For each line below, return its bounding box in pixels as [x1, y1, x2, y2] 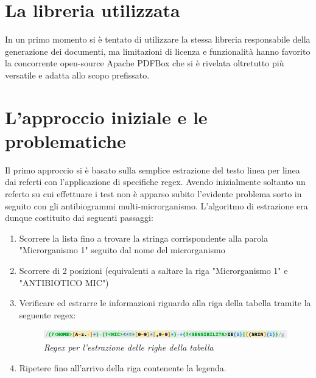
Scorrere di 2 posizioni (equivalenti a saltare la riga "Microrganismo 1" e [19, 264, 288, 276]
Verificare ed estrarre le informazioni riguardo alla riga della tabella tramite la [19, 296, 311, 309]
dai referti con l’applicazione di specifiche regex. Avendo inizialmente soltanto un [5, 175, 306, 188]
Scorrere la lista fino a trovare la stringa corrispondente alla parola [19, 231, 268, 244]
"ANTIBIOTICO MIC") [19, 276, 109, 289]
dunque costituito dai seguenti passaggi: [5, 211, 153, 224]
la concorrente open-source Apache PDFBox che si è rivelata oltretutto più [5, 57, 284, 69]
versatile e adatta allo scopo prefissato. [5, 68, 150, 81]
